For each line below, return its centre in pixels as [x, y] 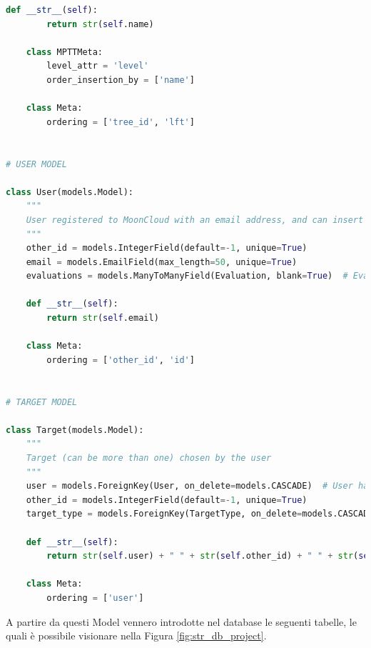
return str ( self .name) [100, 24]
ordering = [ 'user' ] [95, 598]
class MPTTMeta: [65, 52]
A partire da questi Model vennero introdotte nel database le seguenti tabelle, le [181, 621]
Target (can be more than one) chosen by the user [149, 458]
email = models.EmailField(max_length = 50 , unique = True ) [162, 262]
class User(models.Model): [70, 192]
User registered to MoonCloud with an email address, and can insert [195, 220]
